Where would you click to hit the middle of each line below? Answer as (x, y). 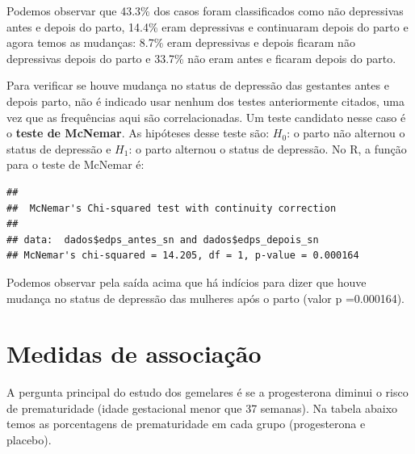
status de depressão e (59, 148)
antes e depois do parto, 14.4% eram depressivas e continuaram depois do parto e (207, 26)
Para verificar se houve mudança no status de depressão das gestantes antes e (198, 85)
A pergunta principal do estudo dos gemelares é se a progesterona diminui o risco (207, 392)
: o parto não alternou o (346, 133)
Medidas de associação (134, 353)
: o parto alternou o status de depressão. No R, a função (268, 148)
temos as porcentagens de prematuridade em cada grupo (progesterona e (186, 424)
